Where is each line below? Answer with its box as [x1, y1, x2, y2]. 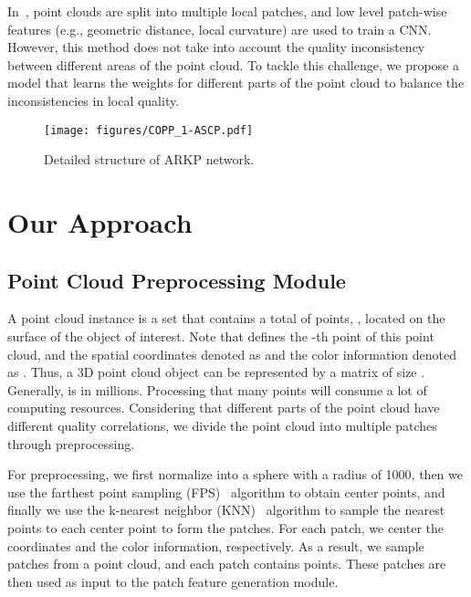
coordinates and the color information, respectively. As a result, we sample [7, 536, 424, 555]
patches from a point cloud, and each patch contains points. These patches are [7, 554, 446, 573]
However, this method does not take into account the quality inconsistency [7, 37, 425, 57]
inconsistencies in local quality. [7, 90, 180, 110]
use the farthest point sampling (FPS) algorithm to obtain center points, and [7, 482, 445, 501]
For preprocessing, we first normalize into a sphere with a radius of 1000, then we [7, 465, 463, 484]
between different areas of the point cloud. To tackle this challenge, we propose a [7, 55, 459, 74]
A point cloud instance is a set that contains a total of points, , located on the [7, 309, 445, 328]
